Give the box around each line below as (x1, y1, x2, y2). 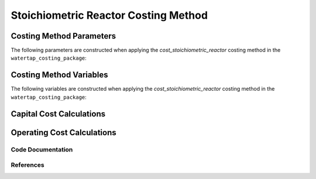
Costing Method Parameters (11, 31, 116, 41)
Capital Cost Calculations (11, 109, 105, 119)
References (11, 161, 44, 169)
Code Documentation (11, 145, 73, 153)
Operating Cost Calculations (11, 128, 116, 137)
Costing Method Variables (11, 70, 108, 80)
